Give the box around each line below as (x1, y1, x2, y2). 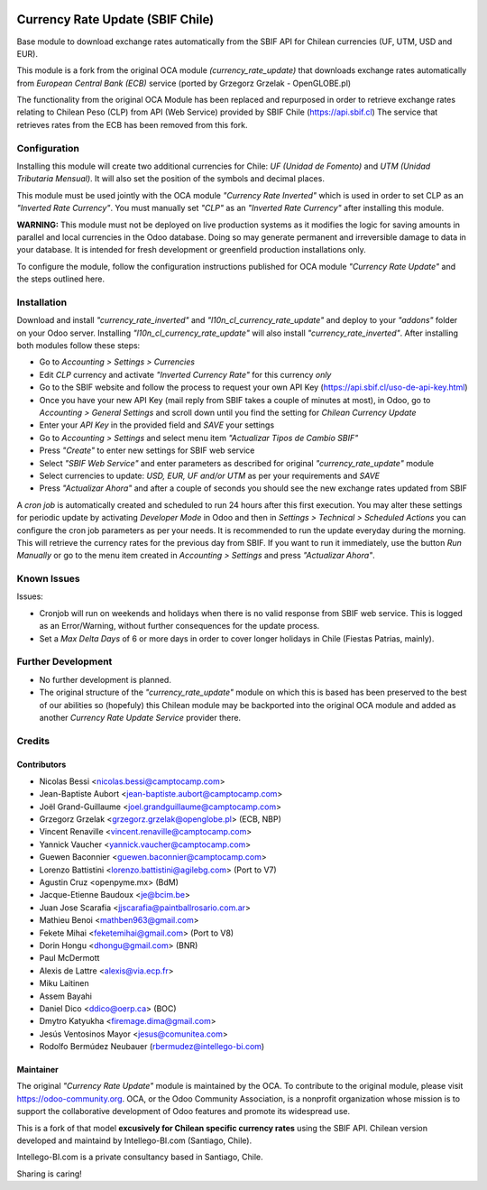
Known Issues (16, 573, 80, 586)
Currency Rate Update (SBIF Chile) (16, 12, 215, 27)
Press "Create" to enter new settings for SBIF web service (39, 445, 255, 456)
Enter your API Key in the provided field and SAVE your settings (39, 420, 275, 430)
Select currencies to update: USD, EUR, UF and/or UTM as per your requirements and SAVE (39, 470, 381, 481)
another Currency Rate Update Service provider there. (39, 712, 242, 723)
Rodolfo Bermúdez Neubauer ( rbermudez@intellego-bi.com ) (39, 1041, 265, 1052)
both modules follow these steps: (16, 340, 141, 351)
